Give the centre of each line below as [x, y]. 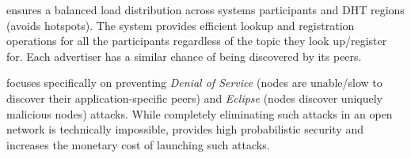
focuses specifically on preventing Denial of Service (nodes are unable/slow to [194, 83]
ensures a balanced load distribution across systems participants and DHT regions [205, 9]
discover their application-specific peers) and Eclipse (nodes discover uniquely [194, 98]
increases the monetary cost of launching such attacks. [138, 144]
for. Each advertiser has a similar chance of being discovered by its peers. [184, 56]
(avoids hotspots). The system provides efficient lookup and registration [181, 25]
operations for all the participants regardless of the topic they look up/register [197, 41]
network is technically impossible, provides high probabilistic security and [185, 129]
